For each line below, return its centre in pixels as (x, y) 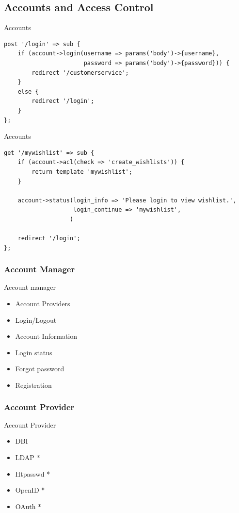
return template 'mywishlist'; (82, 172)
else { (28, 91)
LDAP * (28, 457)
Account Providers (43, 304)
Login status (34, 352)
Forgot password (40, 369)
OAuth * (28, 506)
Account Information (46, 336)
